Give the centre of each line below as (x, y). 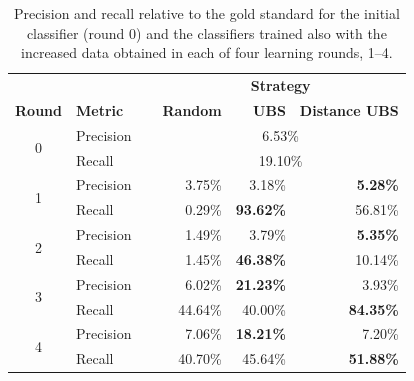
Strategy (280, 85)
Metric (99, 109)
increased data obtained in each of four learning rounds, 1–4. (207, 52)
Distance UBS (349, 109)
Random (192, 109)
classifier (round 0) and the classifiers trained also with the (206, 32)
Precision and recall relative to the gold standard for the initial (206, 13)
